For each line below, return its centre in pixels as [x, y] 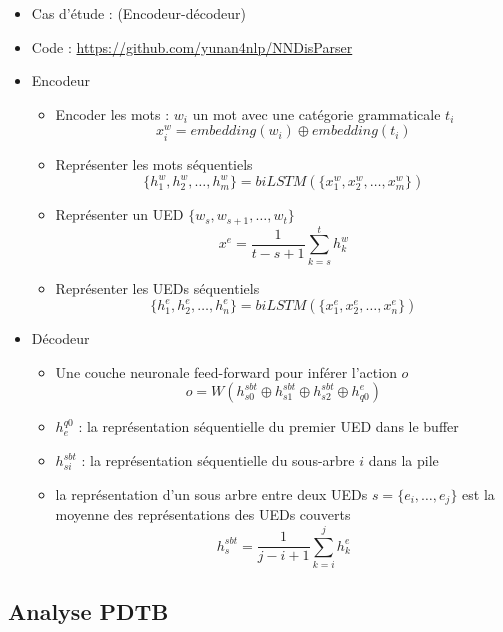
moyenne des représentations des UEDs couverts [203, 514]
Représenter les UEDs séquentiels [157, 287]
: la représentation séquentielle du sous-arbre [218, 460]
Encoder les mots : [112, 113]
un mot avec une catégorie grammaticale [316, 113]
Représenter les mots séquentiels [154, 163]
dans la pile [403, 460]
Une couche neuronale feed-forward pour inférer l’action [226, 371]
